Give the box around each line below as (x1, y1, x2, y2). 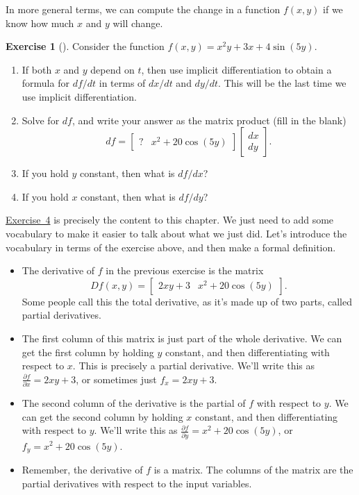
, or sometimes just (76, 371, 157, 386)
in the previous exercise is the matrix (106, 263, 264, 278)
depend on (90, 62, 135, 76)
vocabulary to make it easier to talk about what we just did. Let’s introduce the (6, 226, 347, 240)
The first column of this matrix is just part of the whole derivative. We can (22, 330, 342, 345)
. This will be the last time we (218, 76, 347, 90)
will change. (112, 15, 163, 30)
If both (22, 62, 52, 76)
